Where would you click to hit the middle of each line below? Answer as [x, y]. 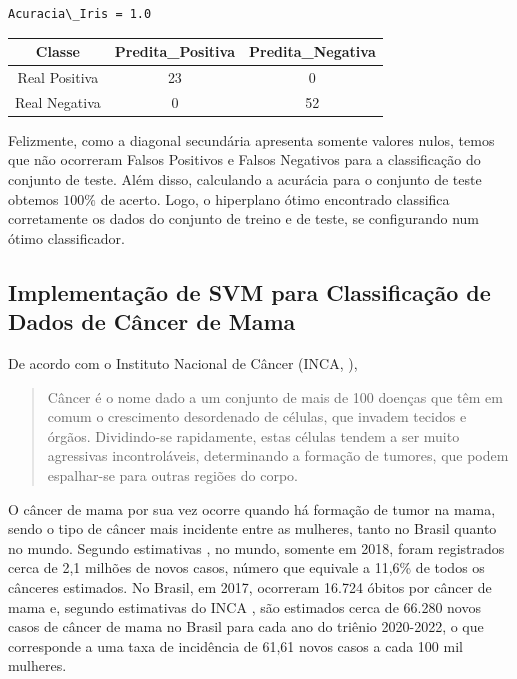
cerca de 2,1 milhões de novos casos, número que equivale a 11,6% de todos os [246, 567]
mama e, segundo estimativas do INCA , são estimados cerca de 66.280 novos [244, 606]
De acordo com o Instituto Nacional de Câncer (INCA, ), [183, 363]
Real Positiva [58, 76]
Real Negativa [58, 101]
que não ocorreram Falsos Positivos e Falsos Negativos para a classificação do [244, 159]
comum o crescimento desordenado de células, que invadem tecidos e [257, 416]
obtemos [33, 198]
